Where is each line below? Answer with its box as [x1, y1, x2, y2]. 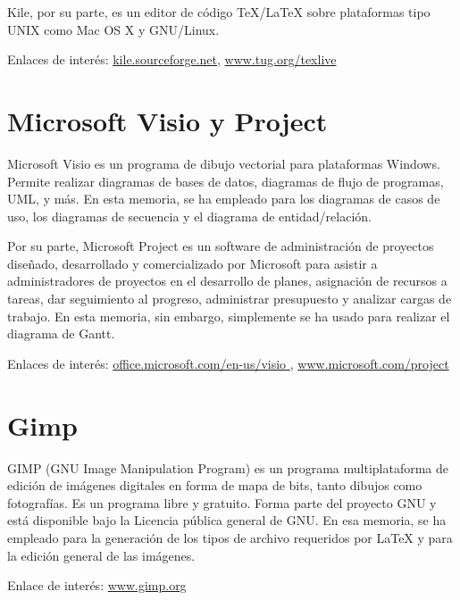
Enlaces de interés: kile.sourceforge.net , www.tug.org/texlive [7, 50, 337, 69]
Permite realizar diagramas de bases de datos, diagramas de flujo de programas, [7, 171, 444, 190]
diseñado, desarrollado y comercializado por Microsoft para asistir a [7, 254, 378, 272]
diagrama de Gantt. [7, 324, 115, 343]
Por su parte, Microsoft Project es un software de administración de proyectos [7, 237, 434, 255]
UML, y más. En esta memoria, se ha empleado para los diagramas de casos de [7, 189, 440, 208]
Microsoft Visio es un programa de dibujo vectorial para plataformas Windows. [7, 154, 440, 172]
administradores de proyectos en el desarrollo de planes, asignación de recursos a [7, 271, 447, 290]
